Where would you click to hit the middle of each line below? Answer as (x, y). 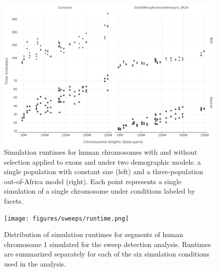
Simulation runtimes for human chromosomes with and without (101, 151)
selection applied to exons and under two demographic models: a (103, 161)
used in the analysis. (35, 263)
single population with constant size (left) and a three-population (104, 171)
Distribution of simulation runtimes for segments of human (94, 234)
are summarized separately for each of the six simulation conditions (107, 254)
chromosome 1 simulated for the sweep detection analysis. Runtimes (108, 244)
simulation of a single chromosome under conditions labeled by (100, 191)
